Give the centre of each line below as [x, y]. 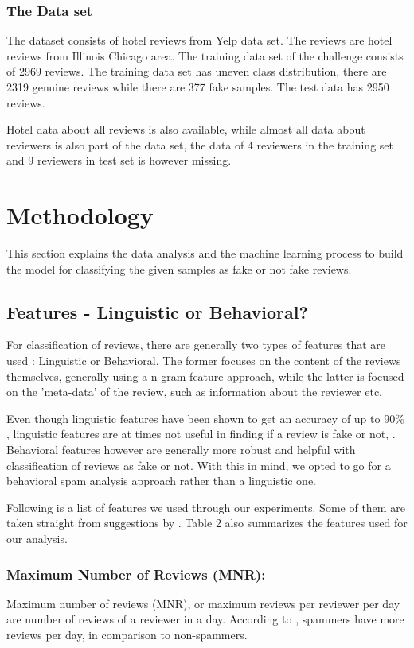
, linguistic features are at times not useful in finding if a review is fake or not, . [201, 434]
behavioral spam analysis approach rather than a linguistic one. [162, 481]
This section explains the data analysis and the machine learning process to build [205, 253]
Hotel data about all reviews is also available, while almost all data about [186, 129]
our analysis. [37, 539]
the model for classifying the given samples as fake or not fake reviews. [179, 268]
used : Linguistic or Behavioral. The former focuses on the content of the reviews [204, 361]
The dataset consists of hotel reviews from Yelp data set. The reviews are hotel [199, 40]
